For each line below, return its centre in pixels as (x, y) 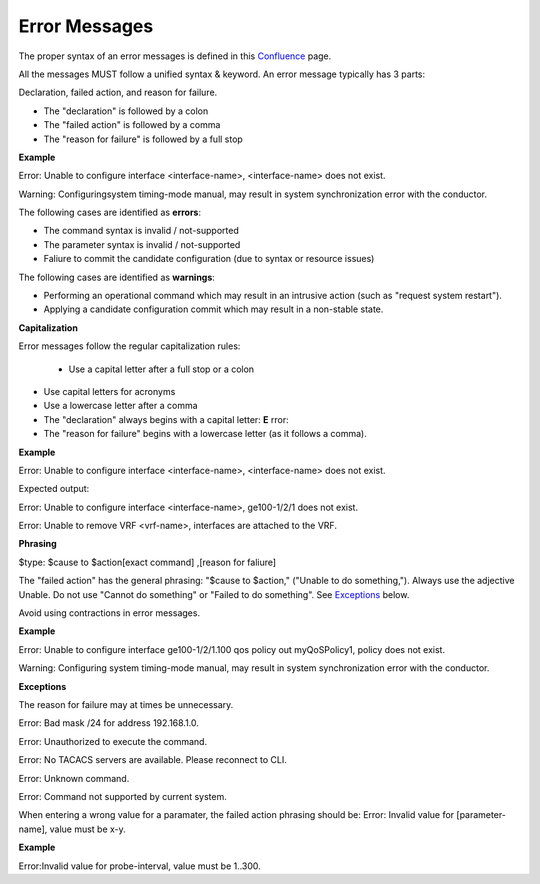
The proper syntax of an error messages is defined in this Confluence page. (175, 56)
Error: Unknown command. (74, 778)
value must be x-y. (88, 829)
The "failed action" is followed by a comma (132, 125)
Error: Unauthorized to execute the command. (113, 741)
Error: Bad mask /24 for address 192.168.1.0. (109, 723)
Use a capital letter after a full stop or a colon (161, 369)
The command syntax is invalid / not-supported (141, 231)
